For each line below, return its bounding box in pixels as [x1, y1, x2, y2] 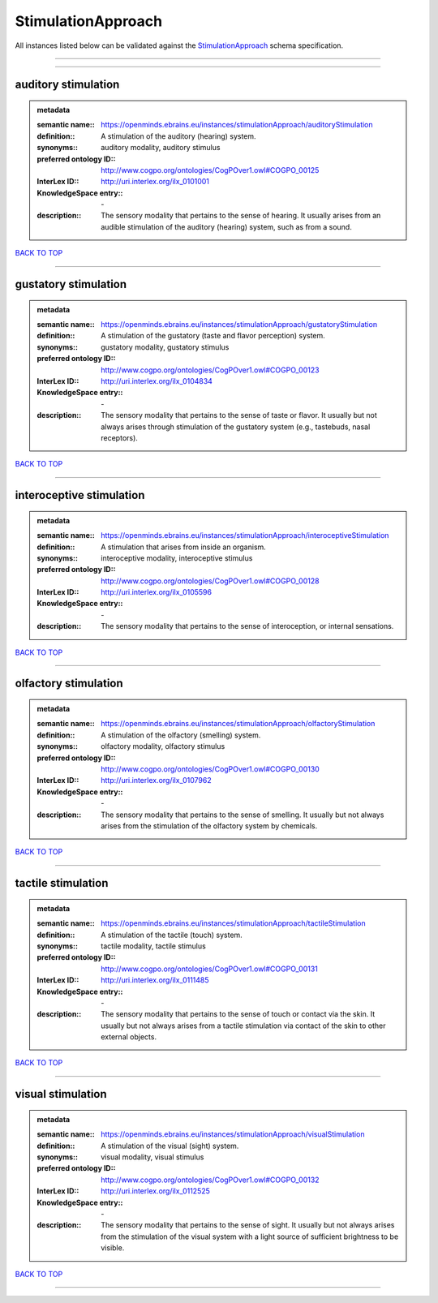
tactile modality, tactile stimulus [101, 941, 206, 951]
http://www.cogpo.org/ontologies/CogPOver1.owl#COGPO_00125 [101, 165, 320, 174]
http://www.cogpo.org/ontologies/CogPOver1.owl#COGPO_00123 [101, 365, 320, 375]
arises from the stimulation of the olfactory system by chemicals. [101, 820, 318, 831]
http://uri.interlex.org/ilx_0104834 [101, 376, 213, 385]
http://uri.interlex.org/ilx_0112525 [101, 1186, 211, 1196]
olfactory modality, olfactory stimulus [101, 742, 225, 751]
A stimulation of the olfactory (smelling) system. [101, 730, 261, 740]
